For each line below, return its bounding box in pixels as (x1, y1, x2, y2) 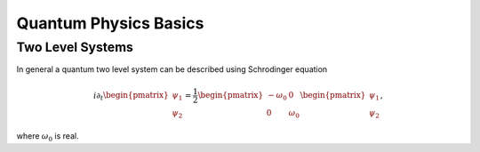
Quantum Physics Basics (16, 13, 204, 33)
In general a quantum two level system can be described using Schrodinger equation (16, 64, 328, 75)
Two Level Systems (16, 39, 133, 55)
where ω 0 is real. (16, 131, 79, 144)
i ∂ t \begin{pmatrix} (93, 90, 169, 102)
